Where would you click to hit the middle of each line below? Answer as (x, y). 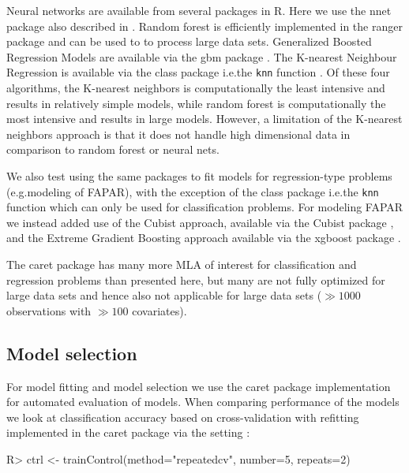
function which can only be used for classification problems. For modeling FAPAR (205, 207)
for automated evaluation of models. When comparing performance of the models (203, 402)
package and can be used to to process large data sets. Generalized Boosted (189, 41)
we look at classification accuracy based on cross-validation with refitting (183, 417)
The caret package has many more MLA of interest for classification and (182, 264)
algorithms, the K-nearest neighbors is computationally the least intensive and (196, 88)
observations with (49, 310)
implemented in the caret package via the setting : (128, 432)
